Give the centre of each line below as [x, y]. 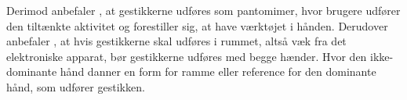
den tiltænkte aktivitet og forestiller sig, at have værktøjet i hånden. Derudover [197, 25]
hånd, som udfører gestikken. [76, 86]
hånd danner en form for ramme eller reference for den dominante [218, 71]
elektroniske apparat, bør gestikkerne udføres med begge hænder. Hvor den [187, 56]
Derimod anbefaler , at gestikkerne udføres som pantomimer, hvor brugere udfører [203, 10]
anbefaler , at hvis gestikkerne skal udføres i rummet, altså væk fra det [176, 41]
